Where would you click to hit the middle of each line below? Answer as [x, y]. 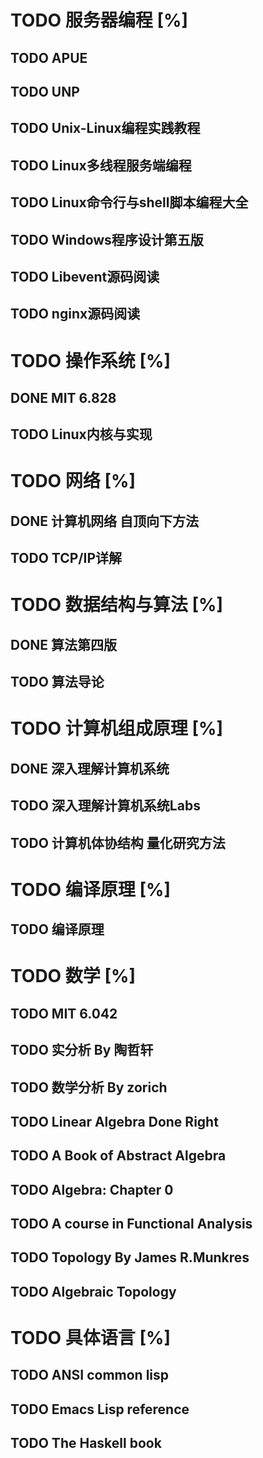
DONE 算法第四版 [64, 644]
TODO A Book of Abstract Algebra [118, 1156]
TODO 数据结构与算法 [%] [116, 605]
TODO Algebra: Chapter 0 [92, 1189]
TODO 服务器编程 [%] [99, 20]
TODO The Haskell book [86, 1443]
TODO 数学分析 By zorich [89, 1087]
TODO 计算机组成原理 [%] [116, 728]
